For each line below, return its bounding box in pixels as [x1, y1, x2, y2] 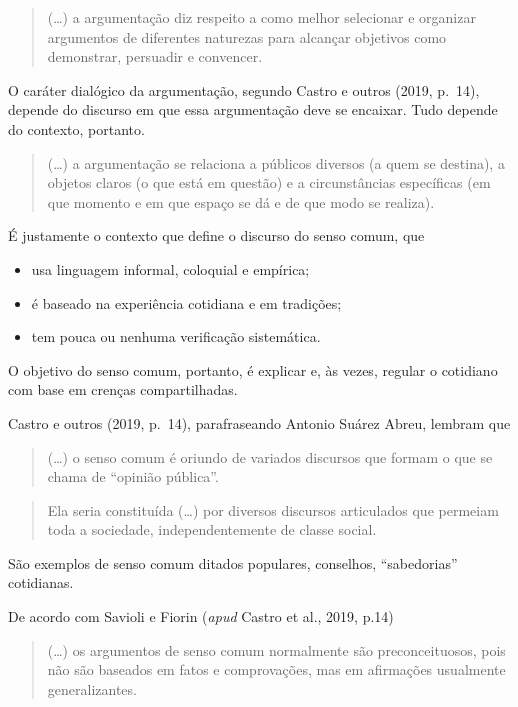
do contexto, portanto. [8, 118, 145, 139]
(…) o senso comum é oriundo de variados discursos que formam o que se [47, 446, 493, 467]
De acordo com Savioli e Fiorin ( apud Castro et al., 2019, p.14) [8, 606, 394, 627]
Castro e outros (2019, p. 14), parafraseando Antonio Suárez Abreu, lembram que [8, 412, 511, 433]
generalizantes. [47, 678, 137, 699]
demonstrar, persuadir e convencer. [47, 46, 263, 67]
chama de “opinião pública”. [47, 466, 219, 487]
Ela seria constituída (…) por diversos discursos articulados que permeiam [47, 499, 499, 520]
